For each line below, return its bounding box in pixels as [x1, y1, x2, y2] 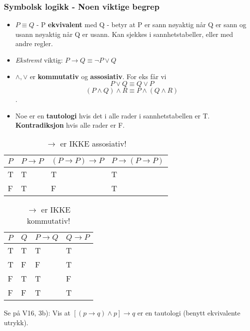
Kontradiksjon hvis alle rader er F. [15, 120, 125, 130]
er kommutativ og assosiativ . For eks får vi [30, 71, 167, 81]
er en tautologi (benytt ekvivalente [137, 307, 241, 317]
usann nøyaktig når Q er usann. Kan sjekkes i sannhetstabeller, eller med [15, 29, 233, 39]
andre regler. [15, 38, 53, 49]
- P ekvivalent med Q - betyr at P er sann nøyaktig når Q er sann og [36, 19, 247, 30]
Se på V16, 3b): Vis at [4, 307, 70, 317]
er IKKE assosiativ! [60, 137, 127, 149]
